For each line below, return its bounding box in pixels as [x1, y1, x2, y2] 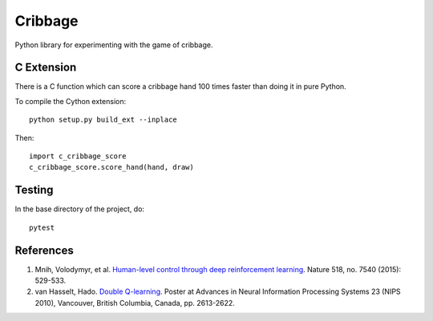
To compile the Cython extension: [14, 96, 127, 106]
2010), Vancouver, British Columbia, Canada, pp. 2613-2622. [34, 298, 236, 307]
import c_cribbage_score [29, 152, 127, 161]
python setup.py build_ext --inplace [29, 115, 178, 124]
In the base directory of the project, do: [14, 204, 144, 214]
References [14, 243, 74, 257]
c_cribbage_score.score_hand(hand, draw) [29, 163, 194, 172]
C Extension [14, 61, 77, 74]
